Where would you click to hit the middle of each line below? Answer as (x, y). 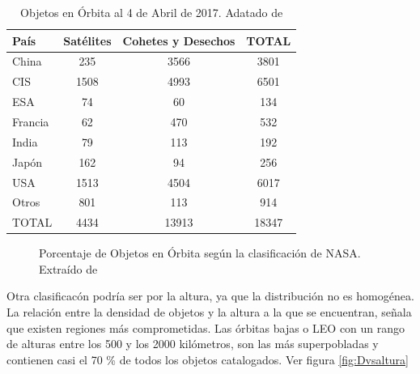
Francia (31, 121)
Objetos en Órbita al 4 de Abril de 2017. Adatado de (152, 12)
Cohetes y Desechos (179, 40)
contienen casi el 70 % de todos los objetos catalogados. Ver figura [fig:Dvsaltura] (208, 359)
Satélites (87, 40)
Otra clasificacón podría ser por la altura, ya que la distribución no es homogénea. (210, 296)
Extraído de (68, 268)
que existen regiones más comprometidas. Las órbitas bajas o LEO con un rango (206, 327)
